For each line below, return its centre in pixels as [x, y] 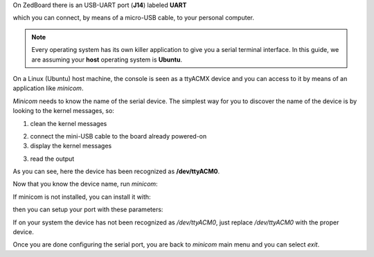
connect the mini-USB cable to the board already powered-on [118, 136]
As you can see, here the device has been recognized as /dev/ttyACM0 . [116, 171]
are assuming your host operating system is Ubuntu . [107, 60]
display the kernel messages [71, 146]
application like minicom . [48, 88]
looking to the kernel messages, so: [63, 111]
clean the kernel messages [69, 123]
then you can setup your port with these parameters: [88, 210]
